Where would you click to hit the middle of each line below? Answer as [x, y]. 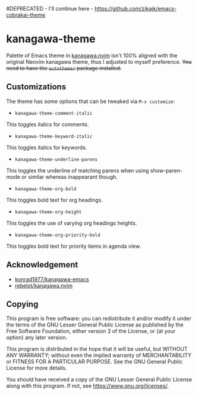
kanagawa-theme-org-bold [45, 189]
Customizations [36, 87]
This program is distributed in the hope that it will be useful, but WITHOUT [97, 349]
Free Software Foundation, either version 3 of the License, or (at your [91, 331]
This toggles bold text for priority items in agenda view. [74, 246]
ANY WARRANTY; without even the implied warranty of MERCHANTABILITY [99, 355]
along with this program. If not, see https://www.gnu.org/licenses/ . [88, 386]
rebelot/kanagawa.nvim [44, 285]
